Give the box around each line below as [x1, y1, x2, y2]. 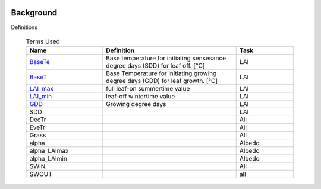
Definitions [11, 24, 38, 31]
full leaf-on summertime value [106, 85, 190, 93]
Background [11, 8, 58, 18]
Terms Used [26, 37, 61, 46]
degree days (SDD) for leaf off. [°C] [106, 62, 205, 70]
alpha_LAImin [29, 155, 68, 163]
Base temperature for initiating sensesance [106, 54, 226, 62]
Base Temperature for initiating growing [106, 69, 217, 78]
